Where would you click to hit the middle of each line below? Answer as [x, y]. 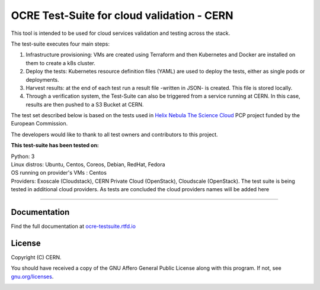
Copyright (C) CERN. [36, 257]
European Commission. [39, 124]
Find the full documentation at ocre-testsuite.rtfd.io [73, 226]
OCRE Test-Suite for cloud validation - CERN [122, 15]
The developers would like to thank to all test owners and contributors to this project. [115, 134]
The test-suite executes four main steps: [60, 44]
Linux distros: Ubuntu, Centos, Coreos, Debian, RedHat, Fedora [88, 165]
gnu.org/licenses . [32, 276]
